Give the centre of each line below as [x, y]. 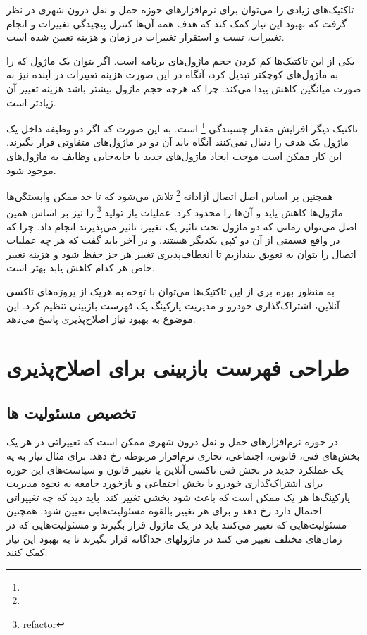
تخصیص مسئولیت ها [71, 412]
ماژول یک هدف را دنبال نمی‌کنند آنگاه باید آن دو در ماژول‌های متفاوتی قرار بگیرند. [178, 142]
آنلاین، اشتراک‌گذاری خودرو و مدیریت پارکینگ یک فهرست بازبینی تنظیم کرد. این [173, 305]
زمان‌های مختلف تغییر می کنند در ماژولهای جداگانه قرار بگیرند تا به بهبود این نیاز [174, 538]
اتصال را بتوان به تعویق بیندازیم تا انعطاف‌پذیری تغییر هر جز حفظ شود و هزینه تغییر [181, 253]
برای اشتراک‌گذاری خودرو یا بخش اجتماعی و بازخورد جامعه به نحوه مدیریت [165, 483]
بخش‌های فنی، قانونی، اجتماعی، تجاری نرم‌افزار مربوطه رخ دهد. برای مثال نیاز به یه [183, 456]
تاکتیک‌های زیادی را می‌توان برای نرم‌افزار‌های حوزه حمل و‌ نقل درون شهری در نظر [180, 9]
